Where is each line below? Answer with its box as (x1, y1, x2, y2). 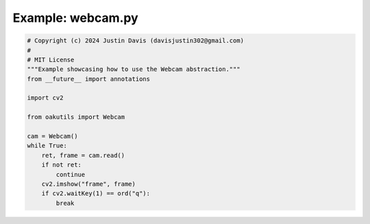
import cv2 (27, 94, 64, 102)
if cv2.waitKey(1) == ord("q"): (41, 190, 151, 197)
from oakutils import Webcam (27, 113, 125, 121)
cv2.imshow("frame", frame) (41, 180, 136, 188)
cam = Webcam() (27, 132, 78, 140)
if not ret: (41, 161, 82, 169)
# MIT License (27, 55, 75, 64)
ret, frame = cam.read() (41, 151, 125, 159)
